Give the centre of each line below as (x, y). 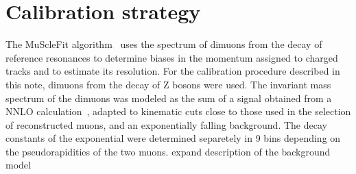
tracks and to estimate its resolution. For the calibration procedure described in (173, 71)
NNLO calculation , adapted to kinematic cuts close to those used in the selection (178, 111)
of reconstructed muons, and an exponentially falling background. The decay (166, 124)
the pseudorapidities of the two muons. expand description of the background (168, 151)
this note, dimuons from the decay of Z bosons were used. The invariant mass (168, 84)
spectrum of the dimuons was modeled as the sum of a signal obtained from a (169, 98)
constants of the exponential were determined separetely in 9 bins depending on (173, 138)
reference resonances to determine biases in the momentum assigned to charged (172, 57)
